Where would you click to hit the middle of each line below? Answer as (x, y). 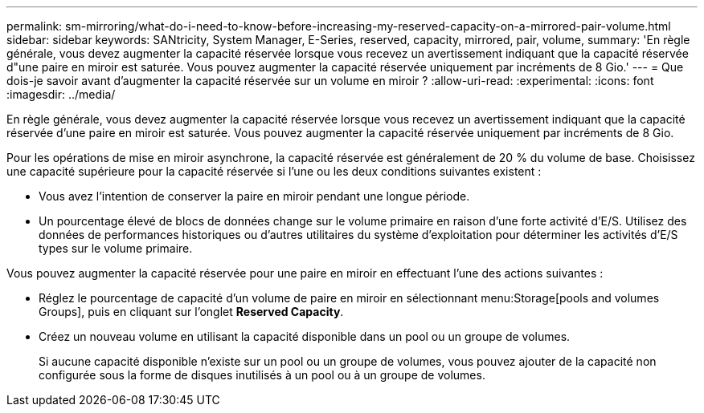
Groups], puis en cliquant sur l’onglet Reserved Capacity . (191, 312)
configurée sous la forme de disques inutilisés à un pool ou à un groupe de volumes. (262, 375)
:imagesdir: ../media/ (61, 94)
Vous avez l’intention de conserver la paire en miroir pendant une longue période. (254, 196)
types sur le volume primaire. (116, 248)
